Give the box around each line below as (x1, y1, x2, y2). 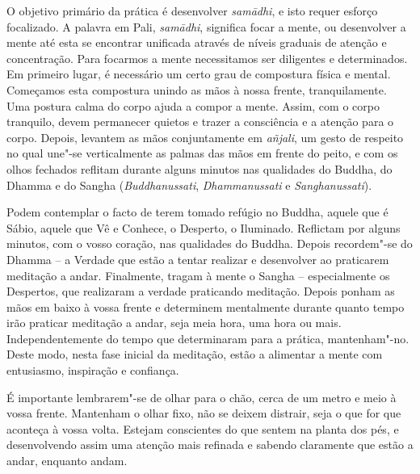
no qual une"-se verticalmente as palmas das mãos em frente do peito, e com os (6, 145, 398, 161)
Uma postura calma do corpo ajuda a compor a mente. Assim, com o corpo (6, 97, 380, 114)
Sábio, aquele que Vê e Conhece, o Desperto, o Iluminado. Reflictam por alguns (6, 219, 401, 236)
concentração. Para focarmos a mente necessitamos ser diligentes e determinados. (6, 49, 408, 66)
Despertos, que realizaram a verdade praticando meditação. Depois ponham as (6, 283, 395, 300)
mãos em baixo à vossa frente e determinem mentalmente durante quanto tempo (6, 298, 405, 315)
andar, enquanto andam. (6, 452, 128, 469)
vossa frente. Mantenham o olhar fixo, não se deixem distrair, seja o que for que (6, 405, 401, 422)
